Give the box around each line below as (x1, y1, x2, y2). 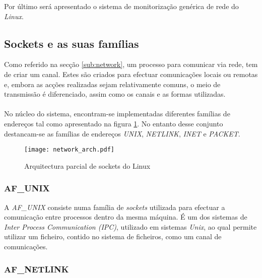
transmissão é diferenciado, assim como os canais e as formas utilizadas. (4, 89, 226, 99)
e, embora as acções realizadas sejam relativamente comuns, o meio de (4, 79, 221, 89)
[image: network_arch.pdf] (24, 146, 114, 154)
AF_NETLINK (4, 262, 69, 275)
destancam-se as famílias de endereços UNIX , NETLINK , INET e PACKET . (4, 128, 240, 138)
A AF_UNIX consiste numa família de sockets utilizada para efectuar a (4, 201, 225, 212)
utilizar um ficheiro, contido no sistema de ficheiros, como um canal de (4, 231, 222, 242)
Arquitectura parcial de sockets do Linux (24, 160, 151, 171)
